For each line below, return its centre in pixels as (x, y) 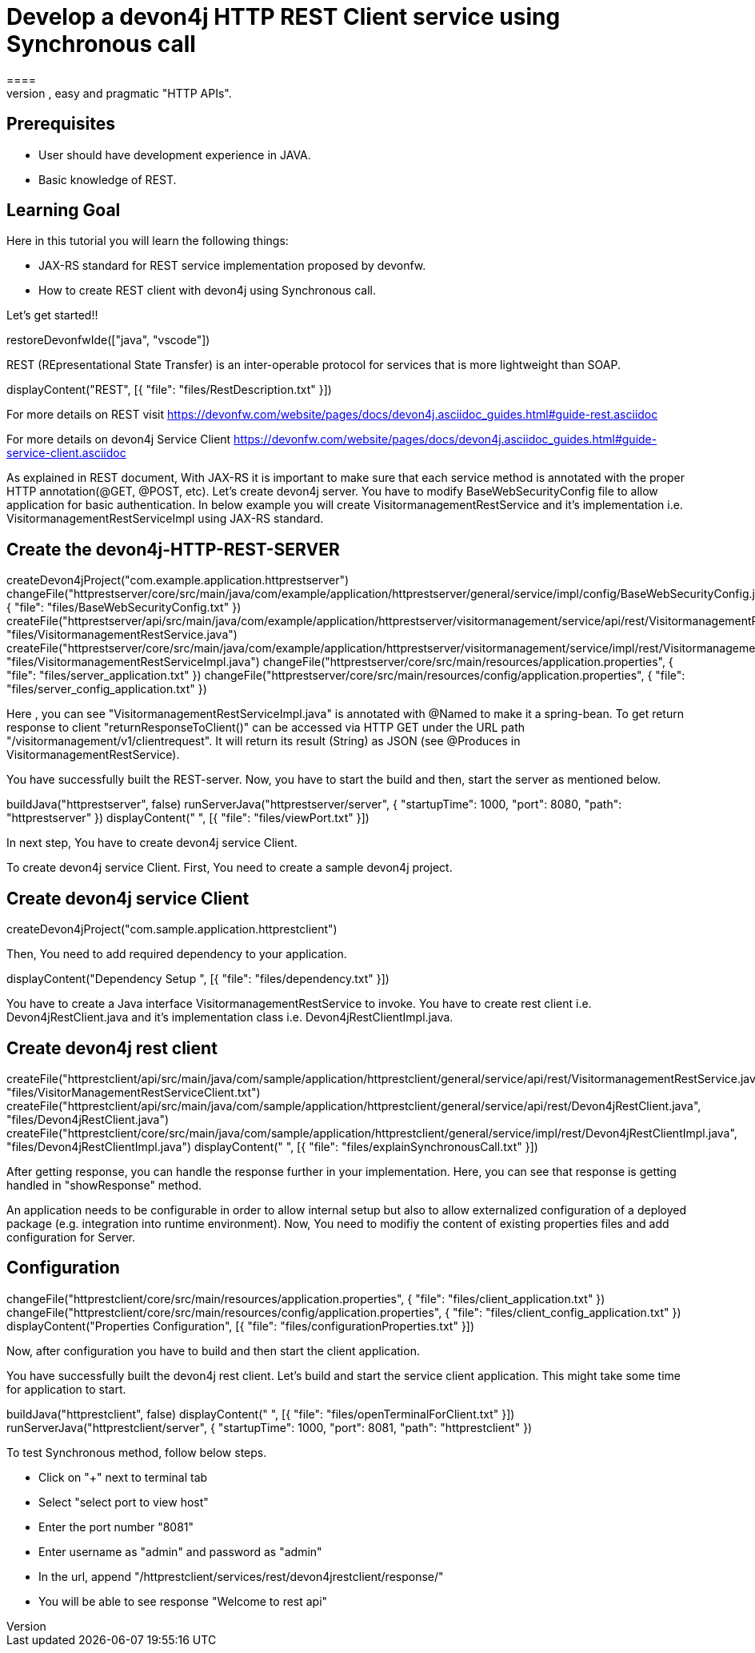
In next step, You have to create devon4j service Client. (152, 843)
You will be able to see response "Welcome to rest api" (183, 1601)
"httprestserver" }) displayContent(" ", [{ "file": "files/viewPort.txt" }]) (188, 818)
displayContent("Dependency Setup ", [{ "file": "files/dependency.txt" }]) (198, 979)
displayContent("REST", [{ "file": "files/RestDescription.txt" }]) (169, 390)
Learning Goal (64, 211)
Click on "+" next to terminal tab (123, 1477)
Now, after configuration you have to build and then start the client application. (213, 1350)
